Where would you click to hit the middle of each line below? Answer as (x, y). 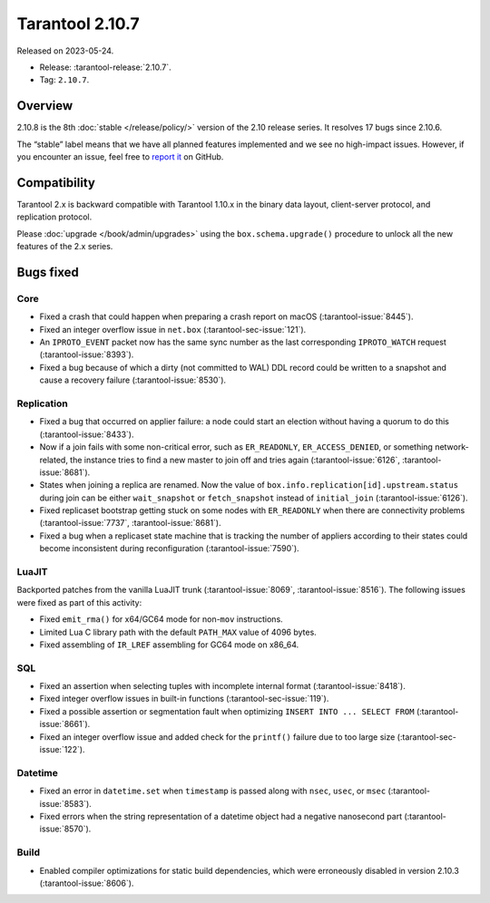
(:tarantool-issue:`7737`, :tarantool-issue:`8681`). (130, 523)
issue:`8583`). (66, 803)
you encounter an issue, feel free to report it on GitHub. (120, 157)
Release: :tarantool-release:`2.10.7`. (105, 67)
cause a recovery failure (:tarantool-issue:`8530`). (133, 380)
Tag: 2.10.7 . (64, 80)
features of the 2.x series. (65, 247)
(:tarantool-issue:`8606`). (87, 883)
